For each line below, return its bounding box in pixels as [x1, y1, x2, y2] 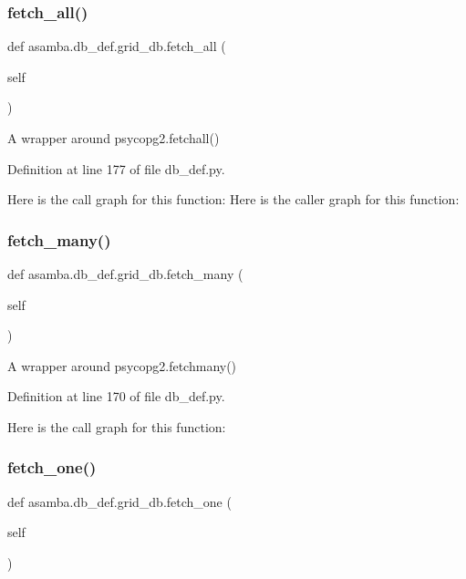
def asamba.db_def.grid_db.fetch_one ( [7, 491, 232, 511]
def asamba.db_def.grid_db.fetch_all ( [7, 36, 226, 56]
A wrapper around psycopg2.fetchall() [7, 129, 220, 147]
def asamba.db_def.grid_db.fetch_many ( [7, 264, 243, 283]
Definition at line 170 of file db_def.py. [7, 387, 225, 406]
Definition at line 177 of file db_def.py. [7, 159, 225, 178]
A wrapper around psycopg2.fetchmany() [7, 356, 237, 375]
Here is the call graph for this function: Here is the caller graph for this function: [7, 190, 460, 209]
